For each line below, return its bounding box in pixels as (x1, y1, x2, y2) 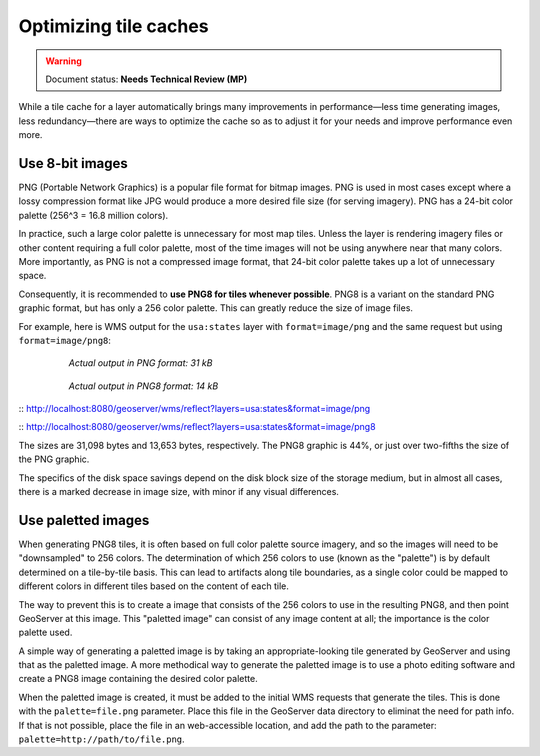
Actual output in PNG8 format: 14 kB (68, 380, 219, 392)
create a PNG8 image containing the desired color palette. (18, 673, 259, 685)
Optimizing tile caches (18, 15, 209, 37)
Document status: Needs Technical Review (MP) (45, 73, 248, 85)
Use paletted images (18, 511, 150, 529)
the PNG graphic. (18, 453, 90, 465)
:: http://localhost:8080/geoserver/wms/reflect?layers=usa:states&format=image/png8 (18, 421, 376, 433)
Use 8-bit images (18, 155, 129, 172)
